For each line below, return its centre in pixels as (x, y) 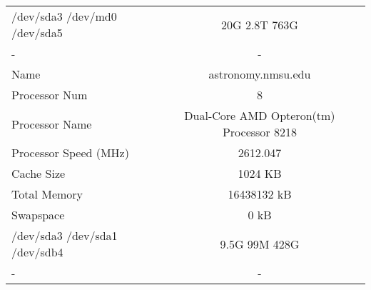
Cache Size (39, 173)
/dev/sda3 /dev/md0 (64, 16)
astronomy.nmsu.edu (260, 74)
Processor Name (52, 124)
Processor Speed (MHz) (70, 152)
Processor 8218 (259, 132)
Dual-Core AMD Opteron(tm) (260, 115)
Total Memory (47, 194)
